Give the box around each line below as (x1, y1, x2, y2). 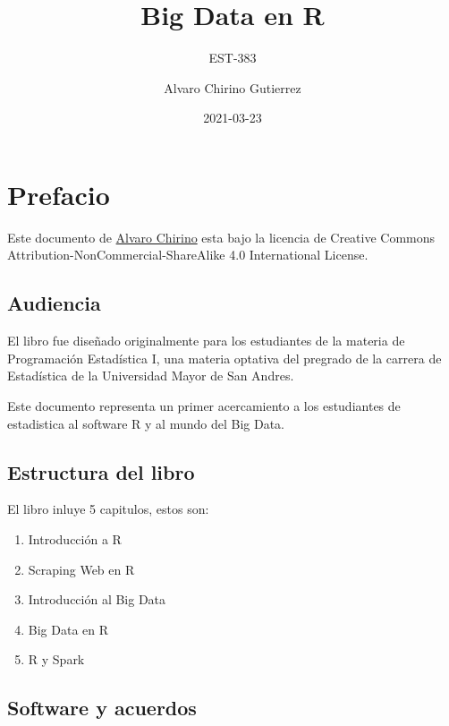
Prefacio (7, 175, 110, 212)
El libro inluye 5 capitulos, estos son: (7, 500, 209, 518)
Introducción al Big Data (28, 590, 166, 609)
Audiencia (7, 289, 101, 317)
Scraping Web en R (28, 559, 135, 578)
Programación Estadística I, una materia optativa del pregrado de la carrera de (7, 348, 442, 367)
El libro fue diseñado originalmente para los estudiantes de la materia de (7, 331, 405, 350)
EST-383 (208, 48, 257, 67)
